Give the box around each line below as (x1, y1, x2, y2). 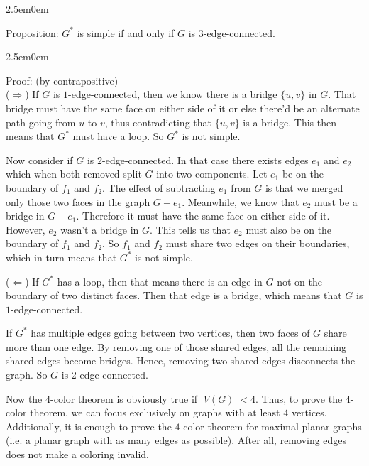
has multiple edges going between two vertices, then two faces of (31, 325, 310, 340)
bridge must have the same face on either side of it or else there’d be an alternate (6, 100, 360, 115)
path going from (6, 114, 76, 129)
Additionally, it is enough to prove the (6, 418, 172, 433)
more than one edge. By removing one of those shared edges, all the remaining (6, 339, 347, 354)
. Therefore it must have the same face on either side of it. (76, 208, 330, 223)
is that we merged (265, 180, 343, 195)
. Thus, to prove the (255, 391, 343, 406)
